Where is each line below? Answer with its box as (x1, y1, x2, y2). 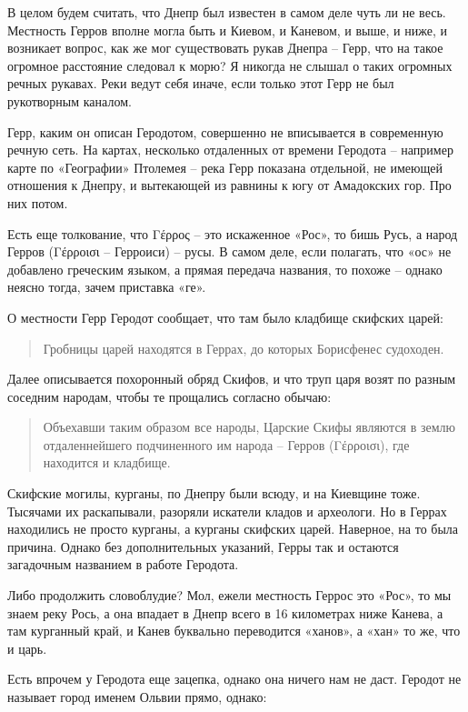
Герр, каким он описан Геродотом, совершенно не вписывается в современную (7, 122, 443, 141)
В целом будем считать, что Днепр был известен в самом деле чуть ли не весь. (7, 3, 446, 21)
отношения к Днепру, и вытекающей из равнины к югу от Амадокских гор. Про (7, 175, 452, 195)
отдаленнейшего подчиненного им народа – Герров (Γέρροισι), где (43, 435, 410, 454)
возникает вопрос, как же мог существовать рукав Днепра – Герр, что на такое (7, 38, 443, 57)
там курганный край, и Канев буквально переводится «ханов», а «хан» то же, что (7, 621, 461, 640)
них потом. (7, 193, 68, 212)
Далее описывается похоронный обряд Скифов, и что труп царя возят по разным (7, 369, 456, 388)
